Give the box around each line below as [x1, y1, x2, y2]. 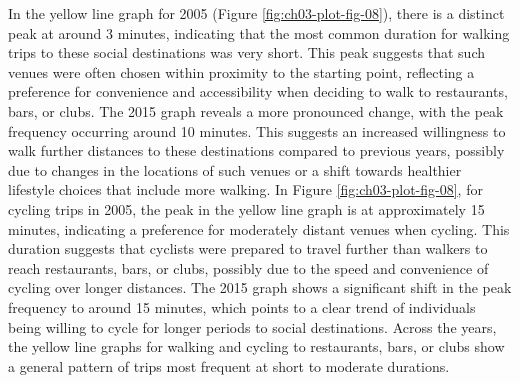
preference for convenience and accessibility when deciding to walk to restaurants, [8, 81, 508, 102]
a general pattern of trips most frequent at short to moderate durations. [8, 355, 450, 376]
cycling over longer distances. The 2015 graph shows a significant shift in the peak [8, 277, 512, 298]
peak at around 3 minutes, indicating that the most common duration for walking [8, 22, 510, 43]
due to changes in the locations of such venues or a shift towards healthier [8, 159, 462, 180]
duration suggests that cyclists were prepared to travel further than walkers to [8, 238, 488, 259]
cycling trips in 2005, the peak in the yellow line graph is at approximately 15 [8, 198, 485, 219]
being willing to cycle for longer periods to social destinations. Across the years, [8, 316, 497, 337]
